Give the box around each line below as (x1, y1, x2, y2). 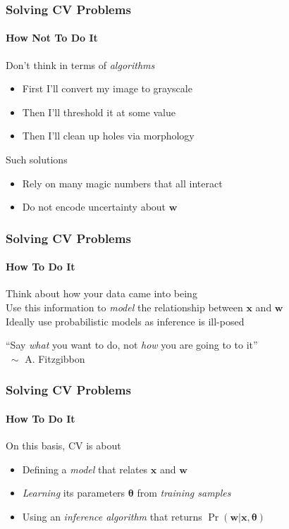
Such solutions (6, 152, 68, 167)
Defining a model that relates (22, 461, 148, 476)
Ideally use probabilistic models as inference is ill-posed (6, 313, 245, 328)
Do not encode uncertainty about (22, 199, 166, 214)
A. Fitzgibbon (25, 351, 85, 366)
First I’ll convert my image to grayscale (22, 81, 192, 96)
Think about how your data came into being (6, 286, 197, 301)
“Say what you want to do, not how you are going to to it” (6, 337, 258, 352)
